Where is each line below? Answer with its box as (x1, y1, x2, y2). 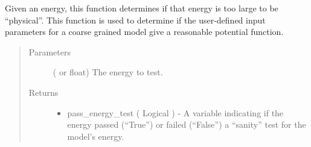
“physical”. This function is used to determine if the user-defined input (5, 13, 266, 26)
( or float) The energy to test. (53, 66, 163, 78)
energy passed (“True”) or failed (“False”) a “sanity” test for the (67, 118, 306, 131)
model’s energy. (67, 130, 124, 142)
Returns (28, 86, 59, 98)
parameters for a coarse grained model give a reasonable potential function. (5, 25, 284, 38)
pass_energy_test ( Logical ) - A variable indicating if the (67, 106, 284, 119)
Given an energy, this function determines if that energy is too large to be (5, 2, 278, 14)
